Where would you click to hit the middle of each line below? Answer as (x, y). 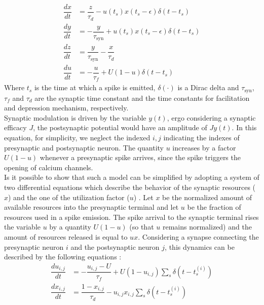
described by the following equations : (63, 257)
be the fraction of (214, 207)
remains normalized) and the (207, 227)
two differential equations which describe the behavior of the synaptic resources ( (130, 187)
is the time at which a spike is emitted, (95, 87)
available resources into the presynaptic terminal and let (91, 207)
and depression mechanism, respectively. (66, 108)
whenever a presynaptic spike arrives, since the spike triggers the (140, 157)
